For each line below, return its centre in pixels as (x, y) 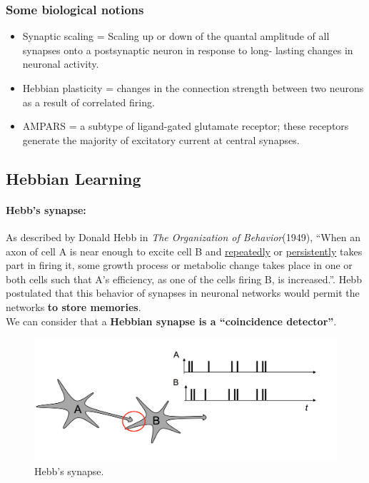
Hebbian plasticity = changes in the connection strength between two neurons (193, 88)
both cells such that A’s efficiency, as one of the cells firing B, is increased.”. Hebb (184, 279)
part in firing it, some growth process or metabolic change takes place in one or (179, 265)
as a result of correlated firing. (89, 102)
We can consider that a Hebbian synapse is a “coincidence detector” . (171, 321)
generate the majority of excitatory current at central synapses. (161, 139)
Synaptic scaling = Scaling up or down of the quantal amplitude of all (176, 36)
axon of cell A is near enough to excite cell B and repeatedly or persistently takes (184, 251)
